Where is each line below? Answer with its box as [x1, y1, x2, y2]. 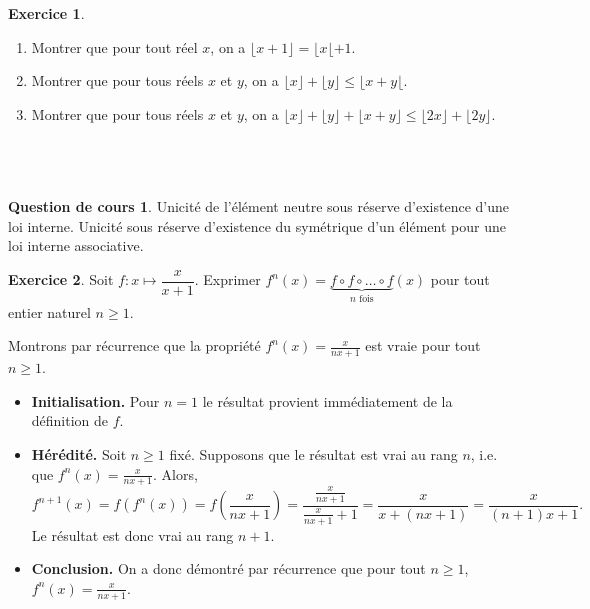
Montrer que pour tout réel [31, 36, 198, 57]
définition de [31, 410, 109, 431]
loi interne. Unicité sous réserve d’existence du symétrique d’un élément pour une [8, 215, 506, 236]
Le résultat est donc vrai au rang [31, 524, 234, 545]
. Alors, [153, 463, 198, 484]
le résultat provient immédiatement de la [202, 390, 453, 411]
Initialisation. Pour [31, 390, 160, 411]
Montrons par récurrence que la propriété [8, 335, 261, 356]
